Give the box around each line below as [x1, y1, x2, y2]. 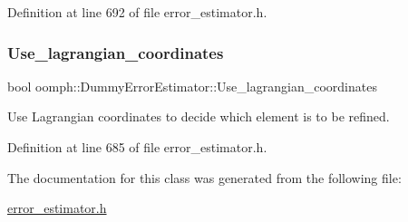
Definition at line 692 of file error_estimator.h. [7, 3, 267, 21]
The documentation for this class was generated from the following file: [7, 168, 402, 187]
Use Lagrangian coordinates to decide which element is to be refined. [7, 107, 390, 126]
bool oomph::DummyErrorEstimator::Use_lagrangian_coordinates [7, 76, 377, 95]
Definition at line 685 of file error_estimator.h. [7, 138, 267, 156]
